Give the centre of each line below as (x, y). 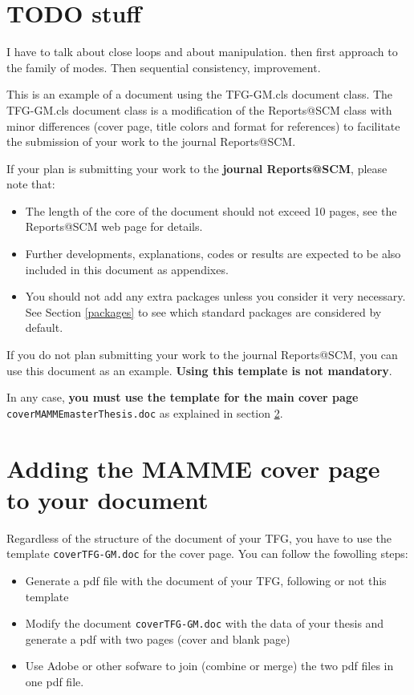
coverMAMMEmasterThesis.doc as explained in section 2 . (145, 412)
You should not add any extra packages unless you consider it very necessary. (215, 296)
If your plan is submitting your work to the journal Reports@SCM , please (197, 168)
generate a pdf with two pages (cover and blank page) (158, 638)
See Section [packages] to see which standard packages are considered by (203, 311)
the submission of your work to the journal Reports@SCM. (151, 141)
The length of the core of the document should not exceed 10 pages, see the (211, 210)
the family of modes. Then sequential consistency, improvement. (164, 67)
